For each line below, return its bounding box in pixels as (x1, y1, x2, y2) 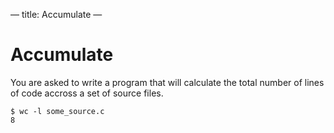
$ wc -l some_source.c (10, 106, 105, 116)
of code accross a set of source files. (10, 87, 164, 99)
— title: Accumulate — (10, 9, 103, 20)
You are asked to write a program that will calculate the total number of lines (10, 76, 325, 88)
